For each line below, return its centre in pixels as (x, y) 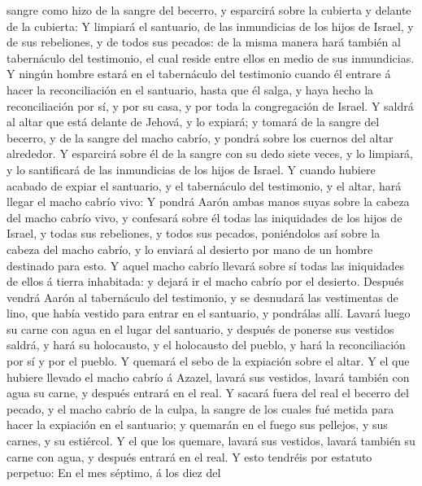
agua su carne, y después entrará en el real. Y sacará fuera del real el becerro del (208, 393)
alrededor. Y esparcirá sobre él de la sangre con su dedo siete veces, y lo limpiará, (210, 153)
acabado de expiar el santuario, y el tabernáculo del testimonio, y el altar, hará (204, 185)
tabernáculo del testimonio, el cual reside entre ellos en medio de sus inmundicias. (211, 57)
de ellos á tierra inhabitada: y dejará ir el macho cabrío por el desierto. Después (205, 281)
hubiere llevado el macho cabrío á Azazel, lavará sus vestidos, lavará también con (208, 377)
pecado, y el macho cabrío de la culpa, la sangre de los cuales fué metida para (200, 408)
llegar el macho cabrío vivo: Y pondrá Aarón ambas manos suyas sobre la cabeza (208, 201)
